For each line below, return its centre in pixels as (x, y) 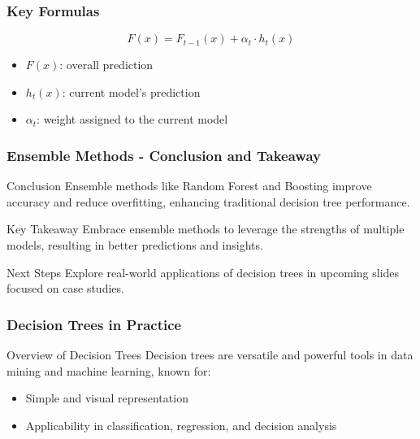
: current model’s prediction (131, 91)
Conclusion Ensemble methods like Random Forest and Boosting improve (189, 186)
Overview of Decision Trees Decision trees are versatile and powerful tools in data (210, 354)
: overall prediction (106, 65)
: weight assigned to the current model (132, 119)
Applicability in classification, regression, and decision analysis (181, 425)
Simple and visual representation (107, 398)
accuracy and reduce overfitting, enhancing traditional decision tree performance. (208, 201)
